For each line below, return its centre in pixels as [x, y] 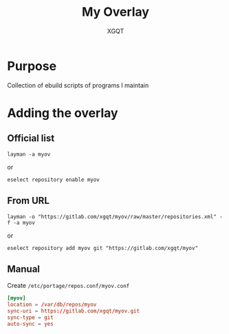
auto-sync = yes [30, 324]
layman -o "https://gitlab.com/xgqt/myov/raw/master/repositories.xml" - [115, 217]
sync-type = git [30, 317]
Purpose [32, 66]
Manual [23, 269]
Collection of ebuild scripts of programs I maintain [78, 85]
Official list [31, 138]
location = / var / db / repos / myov [52, 305]
